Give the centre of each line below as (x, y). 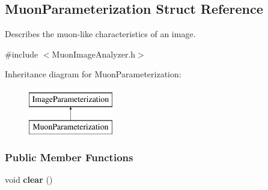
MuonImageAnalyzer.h (94, 54)
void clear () (29, 180)
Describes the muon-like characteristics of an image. (100, 34)
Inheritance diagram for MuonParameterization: (93, 74)
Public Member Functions (69, 157)
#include (22, 54)
